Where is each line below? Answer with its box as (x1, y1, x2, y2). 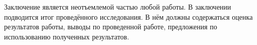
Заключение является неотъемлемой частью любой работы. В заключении (4, 2, 231, 12)
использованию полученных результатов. (4, 31, 129, 41)
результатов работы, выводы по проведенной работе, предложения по (4, 21, 218, 32)
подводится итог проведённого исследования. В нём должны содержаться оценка (4, 11, 253, 22)
